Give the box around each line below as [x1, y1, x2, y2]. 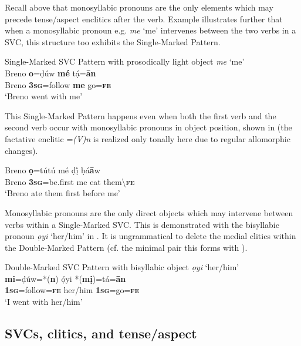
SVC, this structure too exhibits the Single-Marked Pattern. [5, 35, 221, 48]
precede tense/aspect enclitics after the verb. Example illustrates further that [5, 12, 283, 25]
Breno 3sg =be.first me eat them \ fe [5, 175, 135, 187]
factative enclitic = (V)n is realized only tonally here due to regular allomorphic [5, 132, 290, 145]
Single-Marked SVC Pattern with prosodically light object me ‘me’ [5, 55, 245, 68]
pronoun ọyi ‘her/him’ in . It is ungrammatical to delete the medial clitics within [5, 230, 296, 242]
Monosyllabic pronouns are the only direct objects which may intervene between [5, 206, 293, 219]
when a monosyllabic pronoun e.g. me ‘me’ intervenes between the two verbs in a [5, 24, 296, 36]
